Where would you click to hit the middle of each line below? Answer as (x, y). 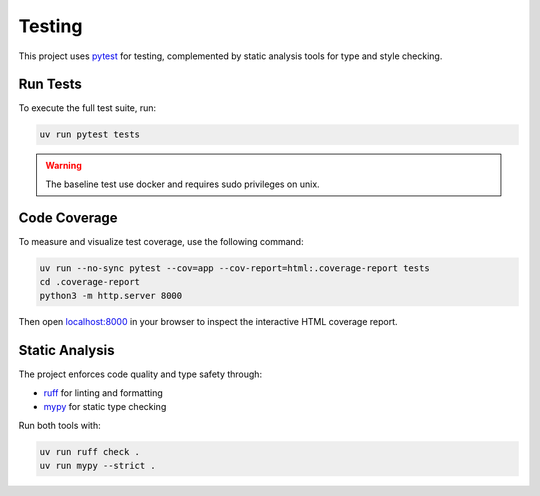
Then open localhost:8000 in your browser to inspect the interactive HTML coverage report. (208, 322)
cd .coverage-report (89, 282)
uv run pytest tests (89, 134)
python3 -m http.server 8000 (111, 296)
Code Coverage (68, 217)
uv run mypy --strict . (98, 465)
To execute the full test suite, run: (87, 108)
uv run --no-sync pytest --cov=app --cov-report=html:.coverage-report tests (234, 268)
